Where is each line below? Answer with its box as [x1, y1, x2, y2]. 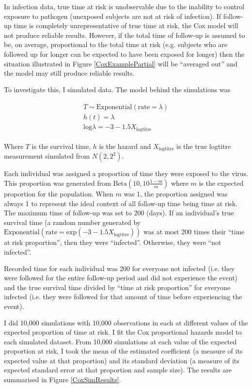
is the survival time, [31, 141, 91, 151]
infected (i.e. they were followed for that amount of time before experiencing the [4, 291, 242, 302]
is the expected [199, 178, 244, 188]
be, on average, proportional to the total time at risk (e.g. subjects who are [4, 39, 227, 49]
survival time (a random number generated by [4, 217, 141, 227]
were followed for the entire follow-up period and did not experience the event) [4, 273, 238, 283]
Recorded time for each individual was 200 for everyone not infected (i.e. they [4, 263, 235, 273]
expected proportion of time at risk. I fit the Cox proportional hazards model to [4, 327, 242, 337]
